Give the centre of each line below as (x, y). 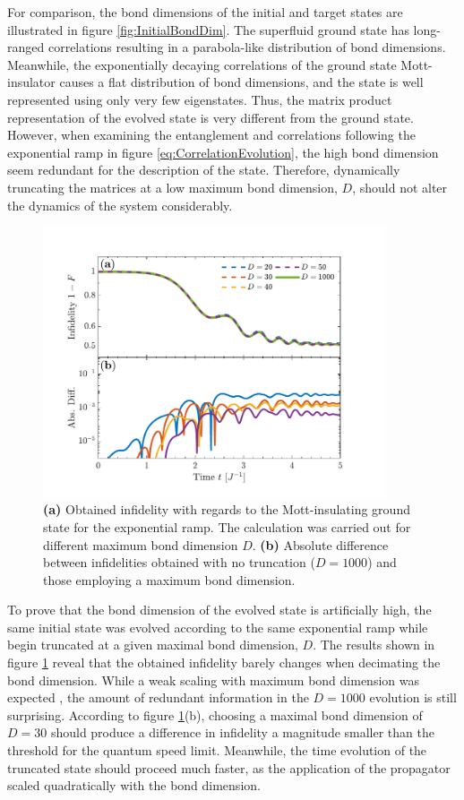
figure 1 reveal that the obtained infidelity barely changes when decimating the (224, 662)
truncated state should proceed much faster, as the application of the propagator (229, 767)
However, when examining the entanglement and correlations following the (211, 135)
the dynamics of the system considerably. (120, 205)
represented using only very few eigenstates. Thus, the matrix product (200, 99)
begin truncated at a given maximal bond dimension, (153, 645)
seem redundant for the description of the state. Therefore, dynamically (204, 170)
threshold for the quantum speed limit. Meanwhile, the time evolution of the (217, 750)
